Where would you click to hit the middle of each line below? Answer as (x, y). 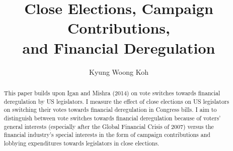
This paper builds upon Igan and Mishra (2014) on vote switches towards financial (112, 93)
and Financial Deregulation (119, 47)
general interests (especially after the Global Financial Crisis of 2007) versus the (109, 126)
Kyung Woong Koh (119, 71)
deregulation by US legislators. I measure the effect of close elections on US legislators (116, 101)
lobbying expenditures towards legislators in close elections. (82, 143)
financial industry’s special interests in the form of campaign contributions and (107, 135)
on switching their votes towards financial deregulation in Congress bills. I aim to (110, 110)
